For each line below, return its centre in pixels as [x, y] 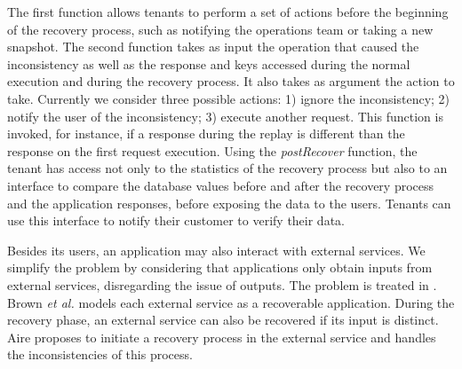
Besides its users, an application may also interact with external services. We [216, 250]
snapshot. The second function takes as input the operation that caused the [213, 47]
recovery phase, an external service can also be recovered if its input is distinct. [223, 320]
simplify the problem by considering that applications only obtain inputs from [220, 267]
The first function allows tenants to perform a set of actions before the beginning [228, 12]
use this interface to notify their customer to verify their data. [176, 220]
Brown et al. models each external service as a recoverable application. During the [231, 302]
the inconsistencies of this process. [100, 354]
